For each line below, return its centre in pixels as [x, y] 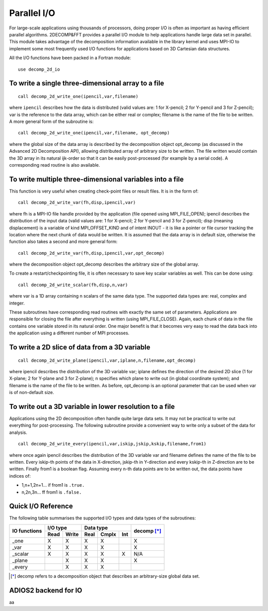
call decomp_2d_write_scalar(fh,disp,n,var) [73, 285]
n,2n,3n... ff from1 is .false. [52, 492]
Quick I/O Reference [41, 506]
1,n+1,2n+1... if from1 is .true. [53, 485]
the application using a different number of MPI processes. [69, 333]
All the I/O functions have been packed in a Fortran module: [70, 58]
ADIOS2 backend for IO [46, 590]
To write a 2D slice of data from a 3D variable [80, 347]
